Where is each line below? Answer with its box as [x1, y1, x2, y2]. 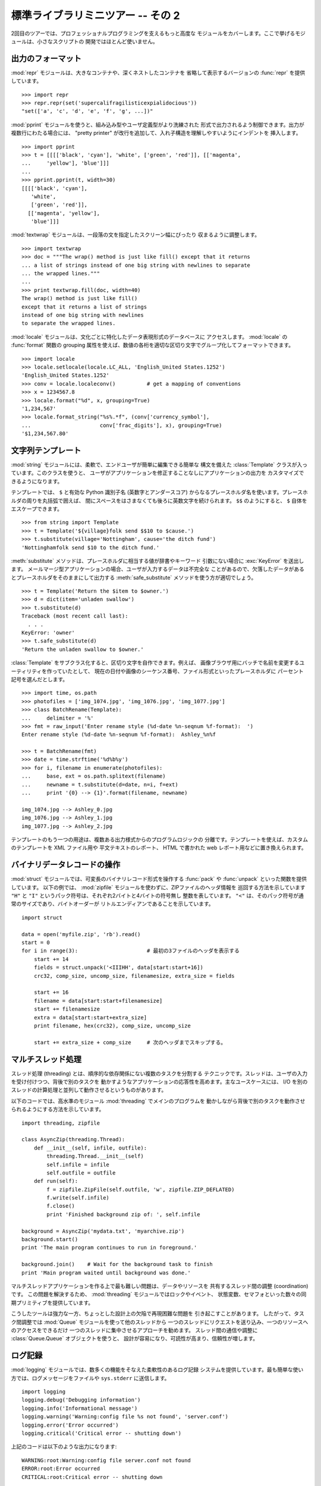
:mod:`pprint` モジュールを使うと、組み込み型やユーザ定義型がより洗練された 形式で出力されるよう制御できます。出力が [11, 121, 304, 128]
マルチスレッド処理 [11, 1054, 81, 1064]
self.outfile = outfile [46, 1169, 116, 1176]
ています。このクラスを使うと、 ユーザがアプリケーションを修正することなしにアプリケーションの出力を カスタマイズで [11, 470, 304, 477]
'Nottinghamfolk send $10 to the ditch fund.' [21, 544, 160, 551]
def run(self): [33, 1178, 78, 1185]
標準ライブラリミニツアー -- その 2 [11, 9, 181, 22]
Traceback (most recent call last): [21, 613, 128, 619]
